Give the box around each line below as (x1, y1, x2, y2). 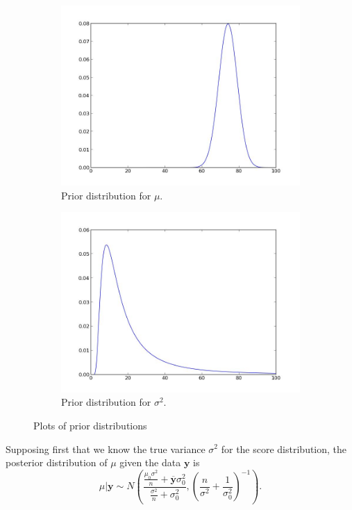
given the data (119, 455, 181, 470)
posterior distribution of (6, 455, 108, 470)
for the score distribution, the (221, 441, 347, 456)
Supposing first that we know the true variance (6, 441, 206, 456)
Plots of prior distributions (33, 418, 147, 432)
